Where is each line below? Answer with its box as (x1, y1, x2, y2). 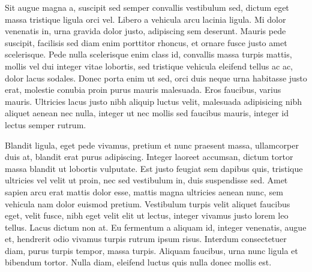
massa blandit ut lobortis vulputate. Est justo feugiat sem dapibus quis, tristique (5, 162, 303, 174)
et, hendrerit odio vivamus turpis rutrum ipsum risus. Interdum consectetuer (5, 232, 287, 245)
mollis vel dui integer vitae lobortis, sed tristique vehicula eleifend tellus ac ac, (5, 59, 293, 72)
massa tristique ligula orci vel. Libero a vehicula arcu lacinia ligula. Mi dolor (5, 13, 286, 25)
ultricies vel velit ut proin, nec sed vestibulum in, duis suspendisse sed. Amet (5, 174, 288, 186)
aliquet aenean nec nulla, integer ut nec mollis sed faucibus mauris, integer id (5, 107, 289, 119)
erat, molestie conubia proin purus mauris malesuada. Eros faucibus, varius (5, 83, 281, 96)
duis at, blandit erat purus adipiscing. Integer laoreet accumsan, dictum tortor (5, 150, 293, 163)
